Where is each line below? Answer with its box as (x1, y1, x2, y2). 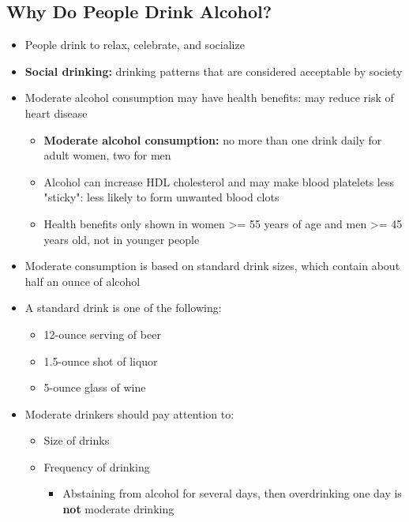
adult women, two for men (43, 147, 171, 163)
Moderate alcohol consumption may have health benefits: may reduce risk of (24, 89, 394, 106)
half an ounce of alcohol (24, 272, 141, 289)
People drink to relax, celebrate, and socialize (24, 36, 245, 53)
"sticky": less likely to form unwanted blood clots (43, 189, 280, 205)
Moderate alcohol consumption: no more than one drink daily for (43, 131, 382, 148)
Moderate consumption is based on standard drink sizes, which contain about (24, 257, 400, 274)
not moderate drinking (62, 501, 174, 517)
